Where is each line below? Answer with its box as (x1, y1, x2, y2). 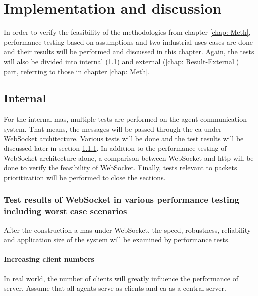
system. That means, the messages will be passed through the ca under (4, 123, 222, 134)
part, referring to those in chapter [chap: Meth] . (4, 66, 150, 76)
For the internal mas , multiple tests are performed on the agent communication (4, 114, 247, 124)
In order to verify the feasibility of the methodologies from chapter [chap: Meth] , (4, 27, 251, 37)
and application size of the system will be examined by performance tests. (4, 234, 230, 245)
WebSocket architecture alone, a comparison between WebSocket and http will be (4, 152, 254, 163)
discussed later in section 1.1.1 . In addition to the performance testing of (4, 143, 227, 153)
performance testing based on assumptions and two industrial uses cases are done (4, 36, 253, 47)
